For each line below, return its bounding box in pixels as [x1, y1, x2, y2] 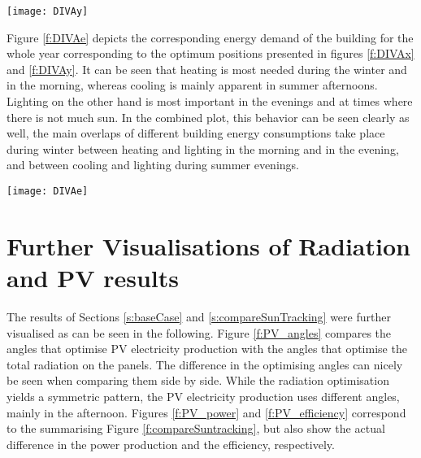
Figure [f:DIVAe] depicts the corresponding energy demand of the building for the [7, 28, 414, 46]
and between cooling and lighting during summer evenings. [7, 156, 299, 173]
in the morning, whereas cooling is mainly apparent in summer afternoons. [7, 76, 378, 94]
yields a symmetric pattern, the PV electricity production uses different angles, [7, 387, 400, 404]
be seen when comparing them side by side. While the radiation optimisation [7, 372, 389, 389]
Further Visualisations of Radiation [7, 229, 410, 262]
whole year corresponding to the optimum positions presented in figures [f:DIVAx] [7, 45, 414, 62]
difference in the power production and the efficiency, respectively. [7, 435, 335, 452]
